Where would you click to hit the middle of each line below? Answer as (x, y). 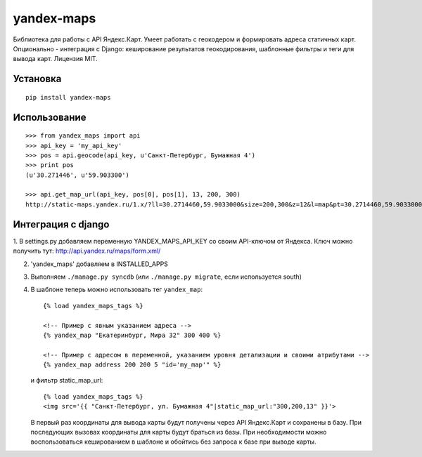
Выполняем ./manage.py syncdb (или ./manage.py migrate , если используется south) (166, 277)
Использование (50, 117)
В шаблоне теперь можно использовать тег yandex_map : (117, 290)
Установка (37, 79)
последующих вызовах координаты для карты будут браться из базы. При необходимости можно (179, 432)
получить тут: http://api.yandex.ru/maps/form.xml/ (87, 251)
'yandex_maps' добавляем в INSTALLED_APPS (100, 264)
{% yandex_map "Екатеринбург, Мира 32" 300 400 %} (132, 335)
